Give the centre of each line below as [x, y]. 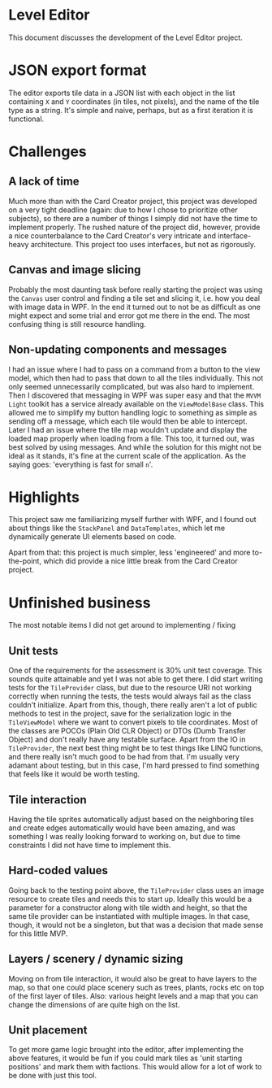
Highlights [44, 497]
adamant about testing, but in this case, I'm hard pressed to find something [134, 765]
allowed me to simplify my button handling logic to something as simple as [133, 412]
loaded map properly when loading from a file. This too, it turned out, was [132, 438]
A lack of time [44, 182]
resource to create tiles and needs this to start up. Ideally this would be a [130, 899]
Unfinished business [80, 603]
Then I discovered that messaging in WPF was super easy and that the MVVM [135, 395]
